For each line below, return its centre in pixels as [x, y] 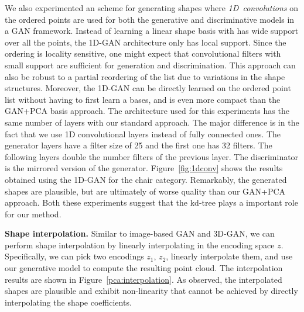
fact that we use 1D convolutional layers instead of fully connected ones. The [143, 134]
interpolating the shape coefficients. [68, 302]
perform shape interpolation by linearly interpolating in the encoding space [140, 245]
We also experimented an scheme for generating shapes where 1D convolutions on [151, 8]
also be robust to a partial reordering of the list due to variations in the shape [145, 76]
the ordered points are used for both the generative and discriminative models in [150, 19]
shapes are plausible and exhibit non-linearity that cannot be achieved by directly [151, 291]
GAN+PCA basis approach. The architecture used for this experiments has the [147, 111]
